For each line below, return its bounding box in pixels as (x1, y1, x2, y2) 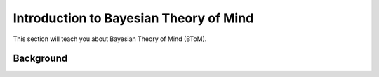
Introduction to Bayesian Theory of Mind (13, 10, 254, 26)
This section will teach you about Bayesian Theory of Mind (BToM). (13, 35, 207, 43)
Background (13, 53, 68, 65)
